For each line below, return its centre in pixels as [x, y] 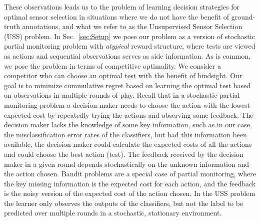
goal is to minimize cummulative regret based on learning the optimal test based [127, 85]
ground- [243, 16]
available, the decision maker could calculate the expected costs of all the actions [128, 144]
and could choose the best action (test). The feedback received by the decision [124, 154]
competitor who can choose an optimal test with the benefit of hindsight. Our [123, 75]
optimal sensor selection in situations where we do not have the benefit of [116, 16]
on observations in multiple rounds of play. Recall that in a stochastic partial [122, 95]
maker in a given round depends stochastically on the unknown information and [127, 164]
